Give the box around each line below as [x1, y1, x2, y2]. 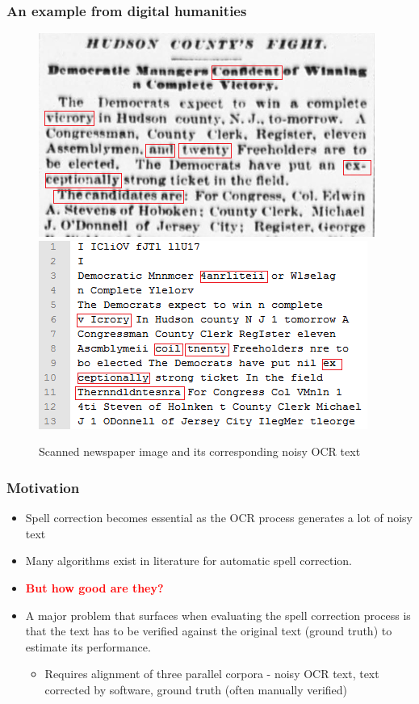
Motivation [6, 477, 80, 497]
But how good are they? [25, 580, 164, 596]
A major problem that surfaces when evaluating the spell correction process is [25, 606, 411, 623]
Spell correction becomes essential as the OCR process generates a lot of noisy [25, 509, 413, 526]
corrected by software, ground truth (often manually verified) [44, 681, 348, 698]
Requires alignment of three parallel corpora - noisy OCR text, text [44, 665, 379, 682]
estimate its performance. [25, 638, 151, 655]
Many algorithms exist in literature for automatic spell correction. [25, 552, 352, 569]
